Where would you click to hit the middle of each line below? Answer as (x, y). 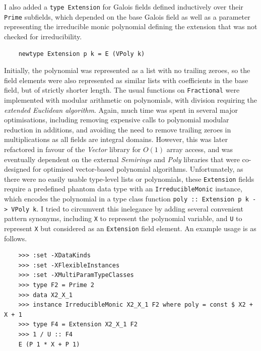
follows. (16, 238)
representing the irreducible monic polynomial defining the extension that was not (131, 26)
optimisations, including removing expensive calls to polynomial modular (117, 120)
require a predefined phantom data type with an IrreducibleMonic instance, (123, 189)
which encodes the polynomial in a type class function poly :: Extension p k (126, 198)
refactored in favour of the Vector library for (73, 149)
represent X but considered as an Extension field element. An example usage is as (130, 228)
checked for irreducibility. (43, 36)
